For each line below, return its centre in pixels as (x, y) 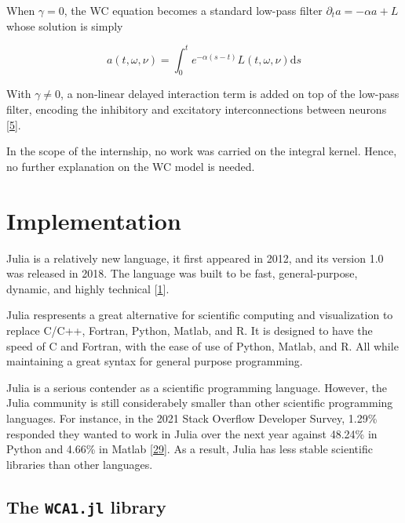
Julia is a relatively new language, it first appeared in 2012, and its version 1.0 (195, 258)
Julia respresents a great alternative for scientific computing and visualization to (200, 315)
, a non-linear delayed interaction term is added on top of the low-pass (230, 94)
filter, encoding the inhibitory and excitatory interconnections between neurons (197, 109)
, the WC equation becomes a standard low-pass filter (193, 10)
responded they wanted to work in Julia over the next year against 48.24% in (192, 433)
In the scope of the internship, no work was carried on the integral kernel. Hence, (202, 151)
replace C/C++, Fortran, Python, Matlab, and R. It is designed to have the (190, 330)
